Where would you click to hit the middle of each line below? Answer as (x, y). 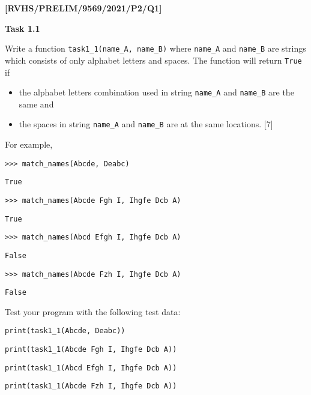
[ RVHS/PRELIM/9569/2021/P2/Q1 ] (83, 8)
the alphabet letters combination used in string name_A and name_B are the (156, 92)
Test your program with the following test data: (93, 311)
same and (36, 104)
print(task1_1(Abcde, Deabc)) (65, 331)
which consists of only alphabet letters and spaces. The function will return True (153, 60)
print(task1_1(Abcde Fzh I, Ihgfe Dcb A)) (91, 386)
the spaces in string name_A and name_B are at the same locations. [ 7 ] (146, 124)
